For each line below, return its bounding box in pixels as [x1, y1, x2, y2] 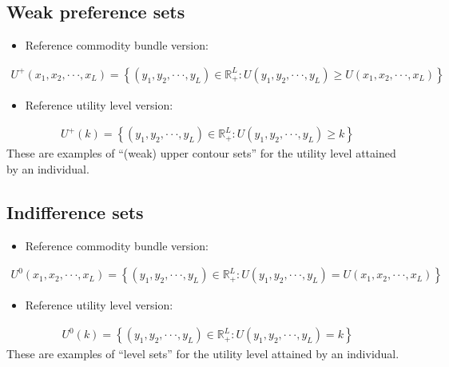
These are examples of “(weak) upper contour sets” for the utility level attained [6, 145, 396, 162]
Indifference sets [6, 200, 144, 225]
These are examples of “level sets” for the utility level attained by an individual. [6, 345, 399, 362]
